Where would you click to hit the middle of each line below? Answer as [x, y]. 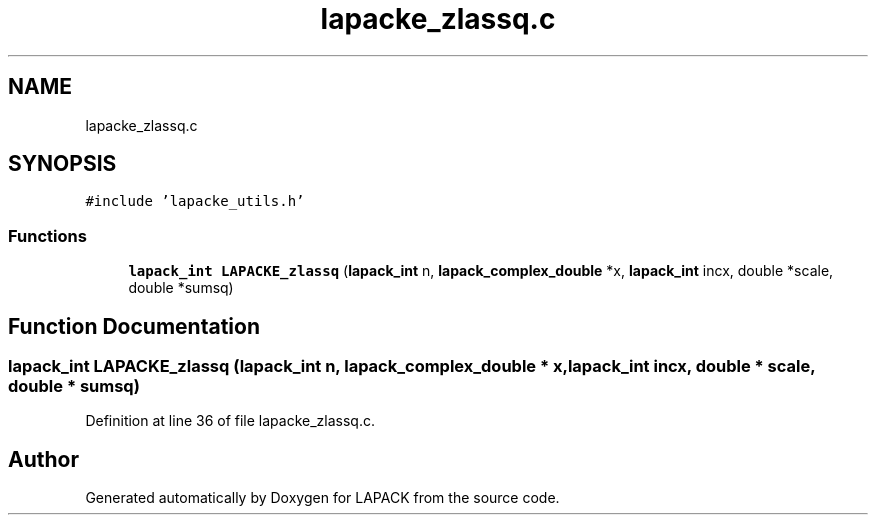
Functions [47, 235]
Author [43, 459]
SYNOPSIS [62, 164]
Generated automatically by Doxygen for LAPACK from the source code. [322, 498]
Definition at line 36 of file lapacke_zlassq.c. [230, 421]
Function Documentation [134, 326]
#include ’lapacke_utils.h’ [195, 201]
